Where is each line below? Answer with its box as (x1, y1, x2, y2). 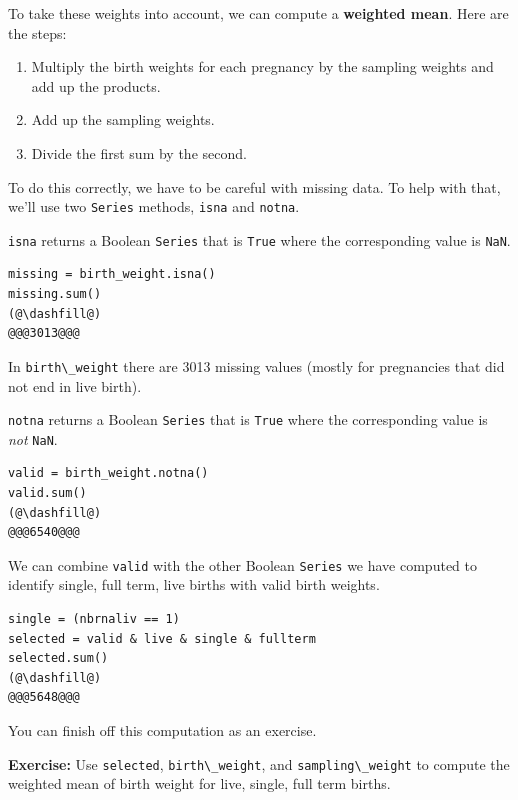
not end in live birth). (8, 375, 142, 396)
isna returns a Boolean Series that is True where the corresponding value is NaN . (8, 229, 511, 250)
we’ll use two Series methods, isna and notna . (8, 196, 300, 217)
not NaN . (8, 428, 58, 449)
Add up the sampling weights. (31, 109, 215, 130)
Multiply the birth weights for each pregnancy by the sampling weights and (31, 56, 494, 77)
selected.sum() (8, 651, 109, 666)
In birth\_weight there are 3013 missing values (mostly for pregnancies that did (8, 355, 505, 376)
